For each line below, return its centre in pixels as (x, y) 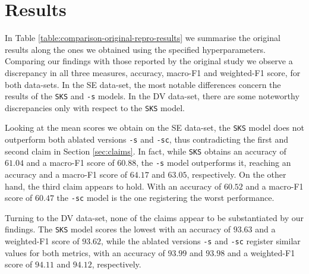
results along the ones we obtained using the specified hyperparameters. (135, 49)
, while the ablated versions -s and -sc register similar (201, 241)
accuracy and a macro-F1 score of (66, 174)
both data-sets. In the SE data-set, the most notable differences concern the (143, 84)
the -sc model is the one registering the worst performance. (165, 198)
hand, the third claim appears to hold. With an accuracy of (113, 186)
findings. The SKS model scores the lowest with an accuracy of (118, 229)
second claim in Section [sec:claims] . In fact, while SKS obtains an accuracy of (146, 151)
